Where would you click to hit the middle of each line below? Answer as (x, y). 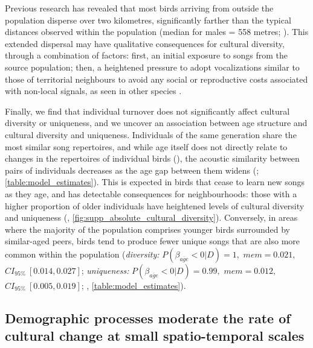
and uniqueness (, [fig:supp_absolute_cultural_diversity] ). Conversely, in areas (151, 217)
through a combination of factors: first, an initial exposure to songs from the (147, 55)
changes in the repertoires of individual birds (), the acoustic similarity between (152, 158)
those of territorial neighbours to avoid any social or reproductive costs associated (156, 79)
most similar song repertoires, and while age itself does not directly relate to (146, 146)
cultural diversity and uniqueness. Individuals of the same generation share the (151, 134)
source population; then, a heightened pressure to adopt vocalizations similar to (152, 67)
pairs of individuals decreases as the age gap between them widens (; (132, 170)
